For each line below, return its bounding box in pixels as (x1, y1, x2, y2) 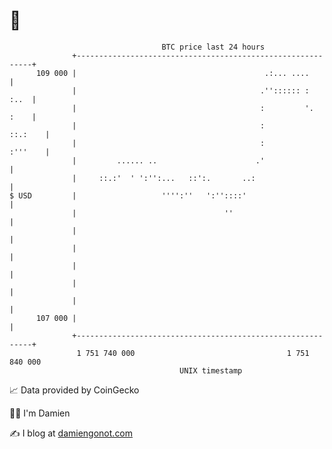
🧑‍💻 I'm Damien (9, 407, 71, 419)
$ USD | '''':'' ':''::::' (9, 190, 247, 201)
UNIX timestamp (179, 365, 243, 376)
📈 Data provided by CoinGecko (9, 384, 140, 396)
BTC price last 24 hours (161, 42, 266, 52)
